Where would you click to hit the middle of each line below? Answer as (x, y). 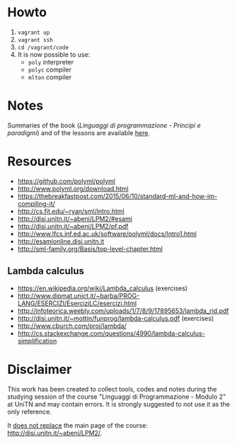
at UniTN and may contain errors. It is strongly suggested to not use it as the (118, 404)
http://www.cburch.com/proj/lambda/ (72, 326)
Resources (40, 162)
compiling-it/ (36, 203)
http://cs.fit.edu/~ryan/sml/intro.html (71, 211)
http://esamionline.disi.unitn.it (61, 241)
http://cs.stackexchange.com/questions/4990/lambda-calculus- (111, 333)
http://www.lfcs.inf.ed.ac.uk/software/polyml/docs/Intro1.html (107, 234)
